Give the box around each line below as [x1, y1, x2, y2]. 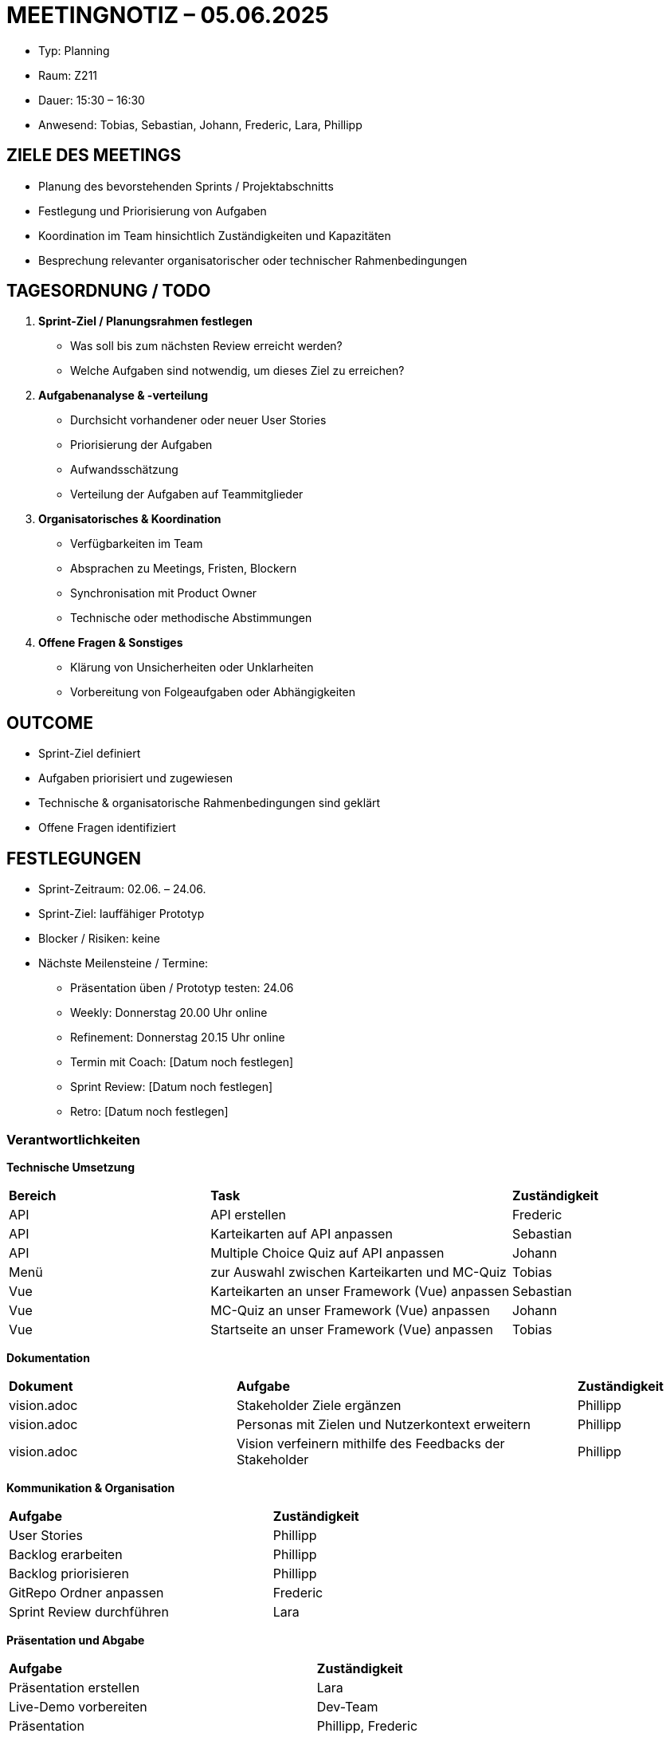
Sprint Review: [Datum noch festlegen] [70, 1080, 273, 1094]
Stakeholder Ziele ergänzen [236, 1396, 402, 1413]
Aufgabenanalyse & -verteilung [38, 388, 209, 403]
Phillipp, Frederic [316, 1717, 418, 1734]
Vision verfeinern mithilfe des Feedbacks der [236, 1435, 505, 1451]
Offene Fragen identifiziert [38, 821, 176, 835]
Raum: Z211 [38, 68, 98, 82]
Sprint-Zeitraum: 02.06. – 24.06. [38, 882, 206, 896]
